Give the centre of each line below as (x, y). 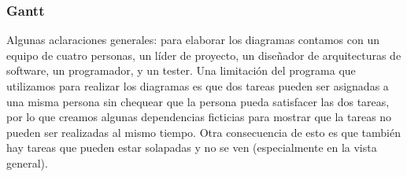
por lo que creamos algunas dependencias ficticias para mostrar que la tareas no (199, 117)
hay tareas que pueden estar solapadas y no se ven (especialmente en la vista (192, 147)
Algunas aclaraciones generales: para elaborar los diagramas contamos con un (193, 40)
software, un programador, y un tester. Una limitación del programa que (181, 70)
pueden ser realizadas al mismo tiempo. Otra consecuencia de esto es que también (204, 132)
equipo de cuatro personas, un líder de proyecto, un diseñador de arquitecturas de (204, 55)
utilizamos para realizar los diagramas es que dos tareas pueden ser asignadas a (198, 86)
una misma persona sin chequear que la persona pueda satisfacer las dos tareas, (198, 101)
